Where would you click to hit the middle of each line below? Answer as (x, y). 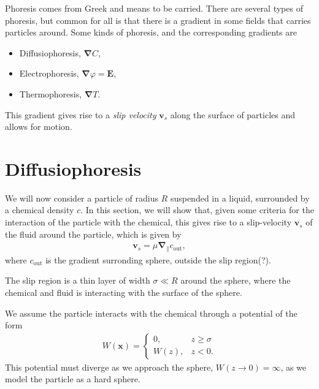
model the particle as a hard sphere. (73, 379)
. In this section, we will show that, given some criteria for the (197, 210)
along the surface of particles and (233, 114)
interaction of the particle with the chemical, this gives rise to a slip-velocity (148, 222)
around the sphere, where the (236, 280)
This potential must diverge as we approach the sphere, (109, 367)
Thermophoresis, (51, 93)
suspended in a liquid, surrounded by (240, 198)
